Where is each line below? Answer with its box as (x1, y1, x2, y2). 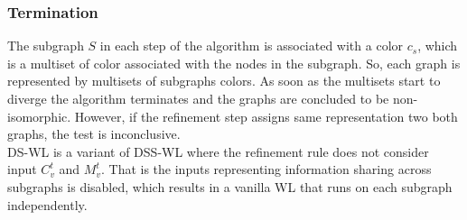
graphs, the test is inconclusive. (7, 124, 181, 143)
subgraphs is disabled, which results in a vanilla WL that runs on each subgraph (7, 177, 453, 196)
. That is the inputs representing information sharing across (100, 160, 432, 179)
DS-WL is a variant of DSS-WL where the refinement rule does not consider (7, 142, 429, 160)
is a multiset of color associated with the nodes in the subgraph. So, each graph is (7, 53, 461, 72)
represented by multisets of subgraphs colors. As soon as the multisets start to (7, 71, 441, 90)
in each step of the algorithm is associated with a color (99, 36, 404, 55)
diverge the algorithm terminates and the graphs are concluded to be (7, 89, 389, 107)
